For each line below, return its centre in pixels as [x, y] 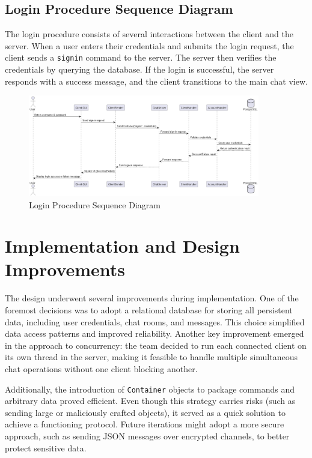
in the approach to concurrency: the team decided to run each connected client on [156, 345]
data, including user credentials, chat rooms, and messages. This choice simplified [155, 321]
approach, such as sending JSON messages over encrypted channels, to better [147, 436]
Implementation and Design [122, 246]
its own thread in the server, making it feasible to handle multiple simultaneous [151, 357]
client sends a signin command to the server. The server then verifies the [141, 57]
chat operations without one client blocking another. [101, 368]
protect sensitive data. [46, 447]
